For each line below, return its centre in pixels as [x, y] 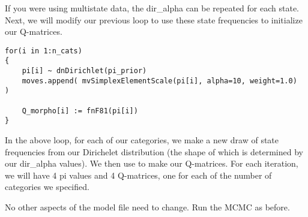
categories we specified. [47, 187]
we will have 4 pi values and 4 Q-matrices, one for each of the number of [138, 175]
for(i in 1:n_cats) [44, 51]
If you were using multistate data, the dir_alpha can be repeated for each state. [152, 8]
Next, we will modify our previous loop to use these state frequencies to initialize [154, 19]
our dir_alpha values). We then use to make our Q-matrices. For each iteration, [152, 163]
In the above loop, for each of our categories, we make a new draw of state [142, 140]
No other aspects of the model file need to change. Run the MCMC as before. [147, 207]
